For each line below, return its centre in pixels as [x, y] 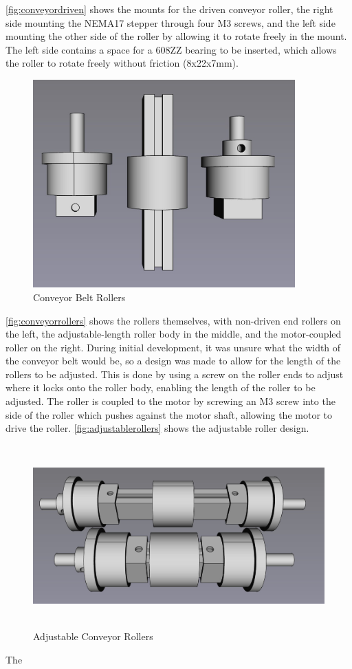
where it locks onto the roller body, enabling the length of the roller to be [161, 387]
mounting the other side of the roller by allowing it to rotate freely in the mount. [176, 36]
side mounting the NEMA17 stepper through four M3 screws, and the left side [170, 22]
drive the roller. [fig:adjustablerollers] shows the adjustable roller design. [157, 428]
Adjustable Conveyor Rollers [93, 636]
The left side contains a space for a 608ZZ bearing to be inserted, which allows [171, 49]
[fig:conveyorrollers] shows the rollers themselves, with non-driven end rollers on [173, 320]
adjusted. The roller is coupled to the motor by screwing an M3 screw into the [170, 401]
